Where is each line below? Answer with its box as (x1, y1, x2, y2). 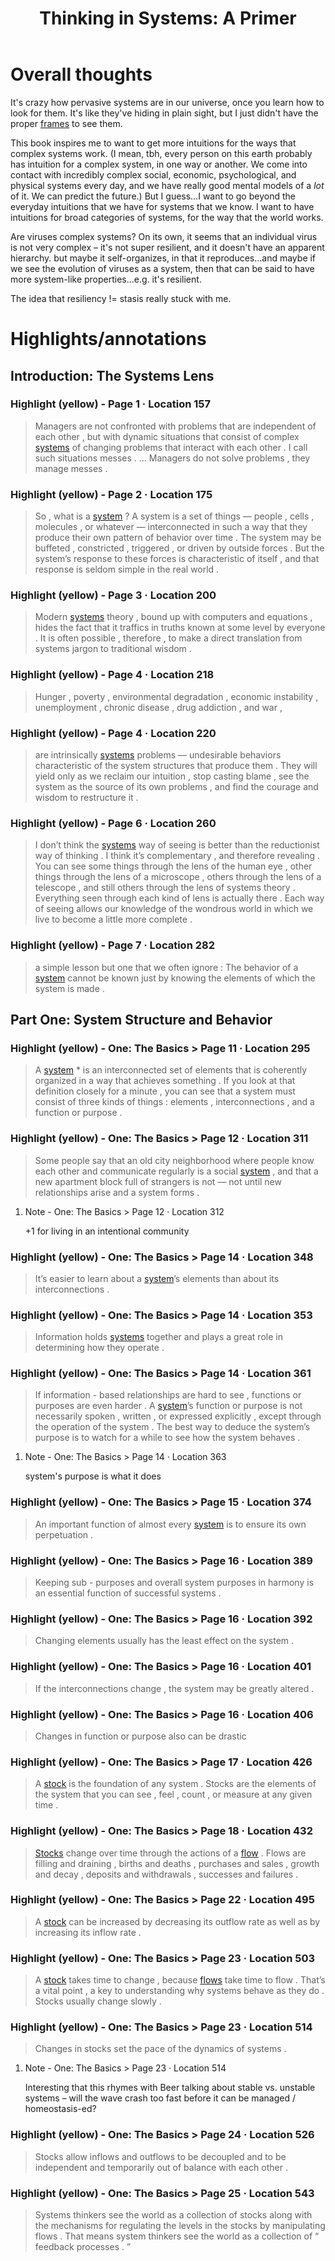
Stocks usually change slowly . (34, 1995, 162, 2007)
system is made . (34, 982, 105, 994)
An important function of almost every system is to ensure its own (34, 1518, 307, 1530)
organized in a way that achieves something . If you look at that (34, 1075, 296, 1087)
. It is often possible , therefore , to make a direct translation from (34, 632, 303, 644)
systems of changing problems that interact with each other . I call (34, 441, 308, 453)
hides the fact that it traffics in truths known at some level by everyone (34, 622, 326, 634)
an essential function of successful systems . (34, 1587, 222, 1599)
